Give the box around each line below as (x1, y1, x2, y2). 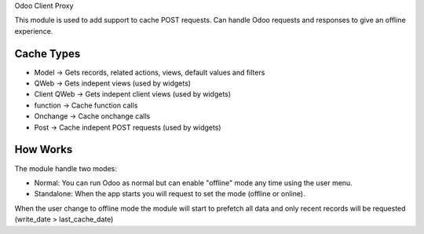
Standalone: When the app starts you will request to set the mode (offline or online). (34, 189, 305, 199)
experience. (14, 26, 53, 35)
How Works (14, 143, 73, 156)
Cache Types (14, 47, 81, 60)
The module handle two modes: (14, 163, 118, 173)
